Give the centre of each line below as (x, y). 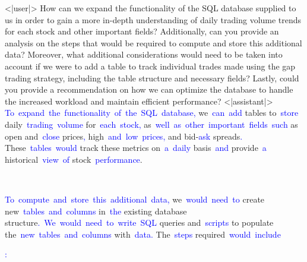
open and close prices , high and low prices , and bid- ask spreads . (124, 136)
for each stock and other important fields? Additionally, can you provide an (142, 31)
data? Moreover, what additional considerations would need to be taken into (144, 54)
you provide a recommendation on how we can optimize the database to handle (149, 89)
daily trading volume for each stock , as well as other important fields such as (151, 124)
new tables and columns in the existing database (96, 211)
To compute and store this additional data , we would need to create (135, 199)
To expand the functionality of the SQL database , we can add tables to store (152, 113)
